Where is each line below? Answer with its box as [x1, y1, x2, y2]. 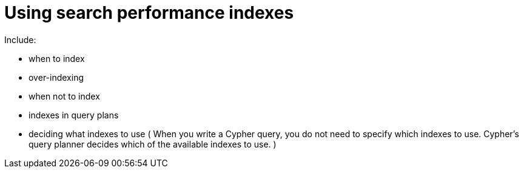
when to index [29, 53, 85, 64]
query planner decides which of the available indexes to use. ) [29, 138, 277, 149]
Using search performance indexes [4, 2, 294, 23]
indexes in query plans [29, 109, 119, 120]
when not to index [29, 90, 100, 101]
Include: [4, 34, 36, 45]
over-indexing [29, 72, 84, 83]
